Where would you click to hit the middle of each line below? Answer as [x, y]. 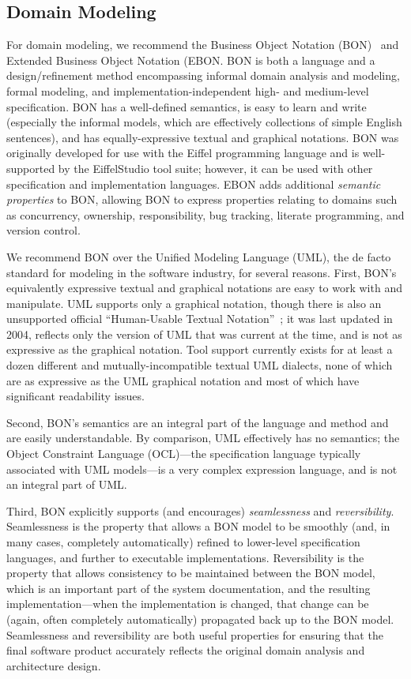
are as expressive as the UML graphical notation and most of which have [183, 380]
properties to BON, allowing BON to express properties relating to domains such [202, 199]
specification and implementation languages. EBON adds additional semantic [194, 184]
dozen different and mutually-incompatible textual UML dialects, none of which [200, 365]
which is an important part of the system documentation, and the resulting [189, 588]
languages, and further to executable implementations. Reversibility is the [185, 557]
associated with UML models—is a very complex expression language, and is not [202, 469]
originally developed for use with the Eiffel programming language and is [183, 153]
